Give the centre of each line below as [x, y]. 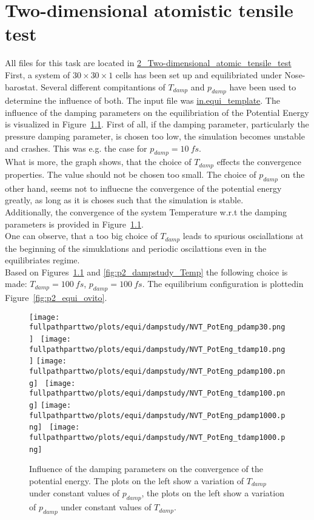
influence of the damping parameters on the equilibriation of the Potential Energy [157, 112]
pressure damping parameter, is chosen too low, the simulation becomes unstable [155, 136]
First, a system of [38, 74]
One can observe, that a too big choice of [81, 236]
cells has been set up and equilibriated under [199, 74]
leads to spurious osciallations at [243, 236]
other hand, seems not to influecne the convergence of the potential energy [143, 188]
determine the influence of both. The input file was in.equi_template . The [142, 100]
